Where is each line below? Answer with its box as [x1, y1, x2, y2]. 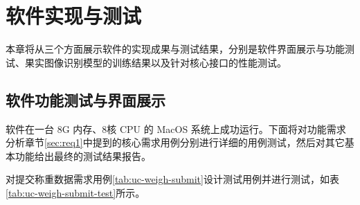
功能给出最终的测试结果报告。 [15, 148, 151, 163]
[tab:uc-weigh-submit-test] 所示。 [6, 185, 145, 199]
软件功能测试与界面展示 [6, 89, 165, 110]
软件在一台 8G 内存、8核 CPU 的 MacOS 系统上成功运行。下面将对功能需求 [6, 121, 346, 136]
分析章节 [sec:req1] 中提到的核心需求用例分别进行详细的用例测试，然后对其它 [6, 135, 345, 150]
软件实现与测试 [6, 1, 142, 30]
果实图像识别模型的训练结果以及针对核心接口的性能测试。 [24, 55, 287, 69]
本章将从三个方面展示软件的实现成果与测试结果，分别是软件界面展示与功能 [6, 42, 345, 56]
